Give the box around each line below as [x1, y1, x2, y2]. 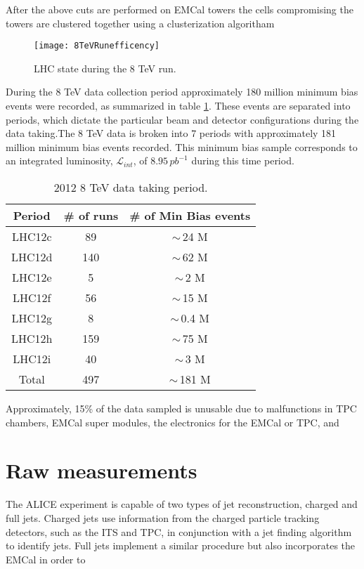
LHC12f [13, 289, 51, 306]
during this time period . [191, 153, 294, 168]
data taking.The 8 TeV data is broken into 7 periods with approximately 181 [6, 126, 337, 140]
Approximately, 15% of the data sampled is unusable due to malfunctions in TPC [6, 401, 357, 415]
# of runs [63, 207, 119, 223]
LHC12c [11, 228, 52, 244]
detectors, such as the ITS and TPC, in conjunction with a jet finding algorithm [6, 524, 352, 539]
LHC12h [11, 330, 53, 346]
